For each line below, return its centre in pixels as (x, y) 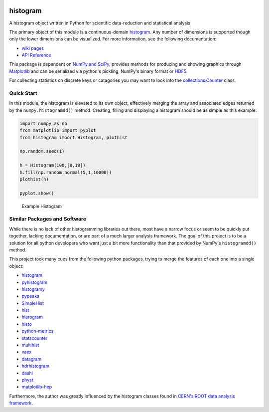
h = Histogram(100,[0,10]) (53, 165)
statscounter (35, 338)
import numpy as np (43, 123)
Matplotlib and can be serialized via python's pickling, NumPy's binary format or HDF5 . (98, 71)
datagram (32, 359)
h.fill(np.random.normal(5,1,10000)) (66, 172)
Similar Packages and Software (48, 219)
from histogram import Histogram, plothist (74, 137)
